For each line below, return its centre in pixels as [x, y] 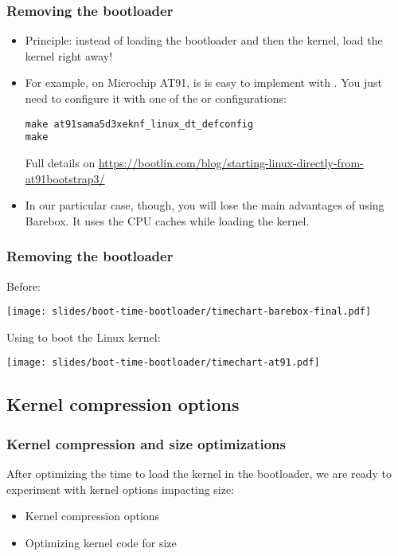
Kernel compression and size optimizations [146, 443]
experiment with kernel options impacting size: [121, 489]
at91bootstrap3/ [65, 178]
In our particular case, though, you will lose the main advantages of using [205, 205]
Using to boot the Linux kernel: [84, 337]
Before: [24, 286]
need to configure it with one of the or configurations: [156, 98]
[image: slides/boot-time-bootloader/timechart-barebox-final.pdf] [189, 312]
